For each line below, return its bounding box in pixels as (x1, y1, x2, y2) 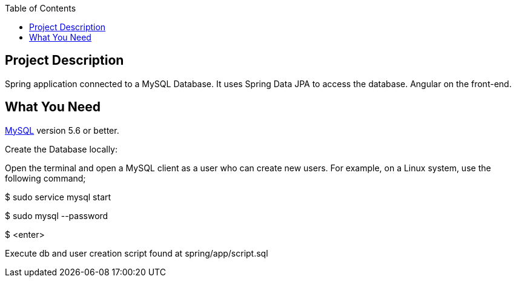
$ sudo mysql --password (5, 210, 108, 221)
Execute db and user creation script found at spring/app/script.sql (5, 248, 268, 258)
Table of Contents (5, 3, 76, 13)
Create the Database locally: (5, 143, 117, 154)
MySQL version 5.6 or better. (5, 125, 119, 136)
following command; (5, 172, 86, 183)
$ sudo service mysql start (5, 191, 111, 202)
